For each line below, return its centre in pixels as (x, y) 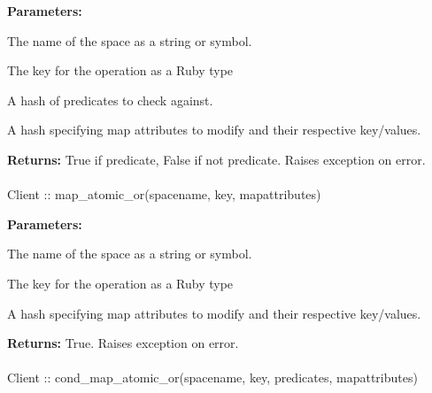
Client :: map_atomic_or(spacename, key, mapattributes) (164, 194)
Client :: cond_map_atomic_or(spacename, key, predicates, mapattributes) (212, 378)
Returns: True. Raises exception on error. (123, 343)
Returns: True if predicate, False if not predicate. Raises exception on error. (216, 159)
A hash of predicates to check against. (110, 100)
